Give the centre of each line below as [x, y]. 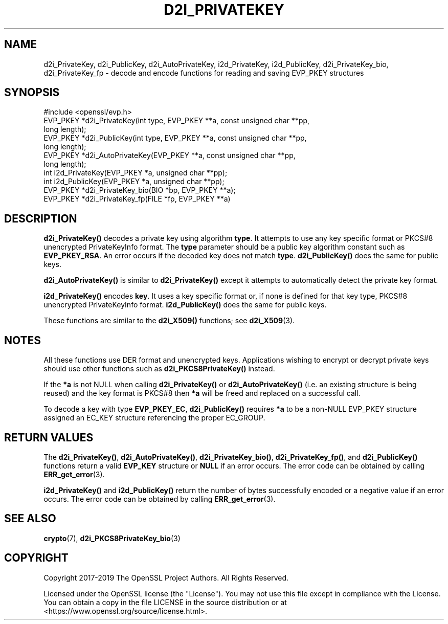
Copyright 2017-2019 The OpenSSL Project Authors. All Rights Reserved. [166, 577]
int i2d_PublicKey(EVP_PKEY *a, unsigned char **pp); [134, 182]
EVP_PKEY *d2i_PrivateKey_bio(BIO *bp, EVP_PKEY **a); [140, 190]
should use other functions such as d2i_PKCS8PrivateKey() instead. [159, 369]
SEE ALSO [30, 519]
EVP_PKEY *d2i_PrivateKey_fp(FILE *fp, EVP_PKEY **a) [137, 199]
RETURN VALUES [49, 437]
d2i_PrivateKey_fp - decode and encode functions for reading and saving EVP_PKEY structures [204, 73]
